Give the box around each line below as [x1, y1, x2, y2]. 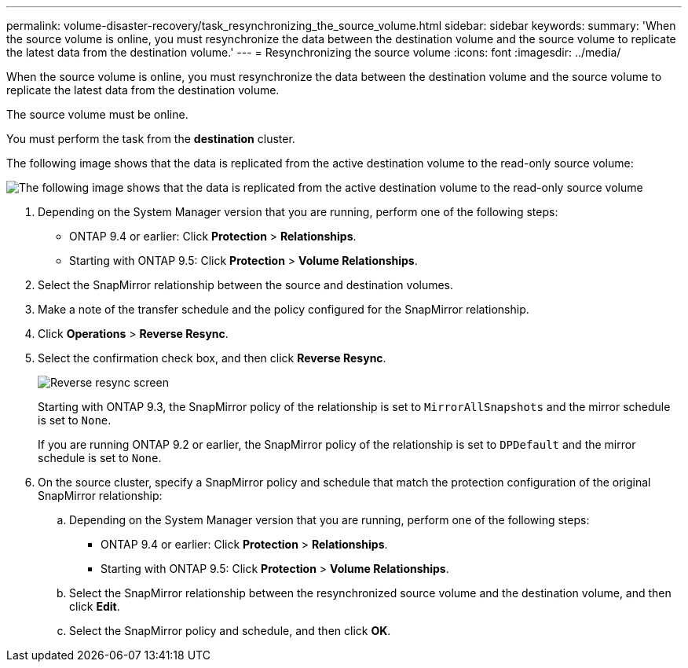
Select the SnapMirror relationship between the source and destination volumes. [38, 278, 454, 292]
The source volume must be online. [6, 108, 188, 121]
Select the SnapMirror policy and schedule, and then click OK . [69, 624, 391, 637]
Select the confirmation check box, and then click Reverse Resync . [38, 351, 386, 365]
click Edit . [69, 600, 120, 613]
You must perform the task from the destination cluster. [6, 132, 295, 145]
